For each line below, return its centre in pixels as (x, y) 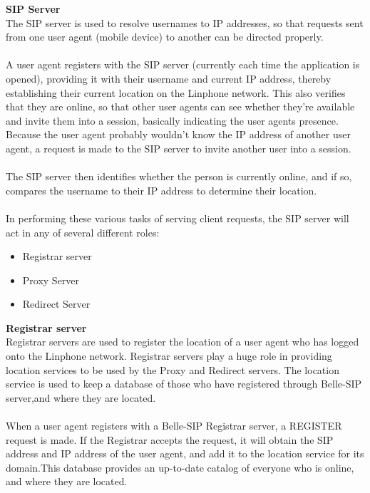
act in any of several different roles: (83, 232)
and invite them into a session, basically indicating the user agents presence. (172, 120)
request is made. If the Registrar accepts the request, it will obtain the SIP (170, 439)
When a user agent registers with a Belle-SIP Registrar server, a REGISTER (174, 426)
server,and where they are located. (81, 397)
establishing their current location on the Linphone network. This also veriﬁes (176, 92)
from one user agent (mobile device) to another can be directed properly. (165, 37)
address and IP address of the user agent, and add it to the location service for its (185, 453)
